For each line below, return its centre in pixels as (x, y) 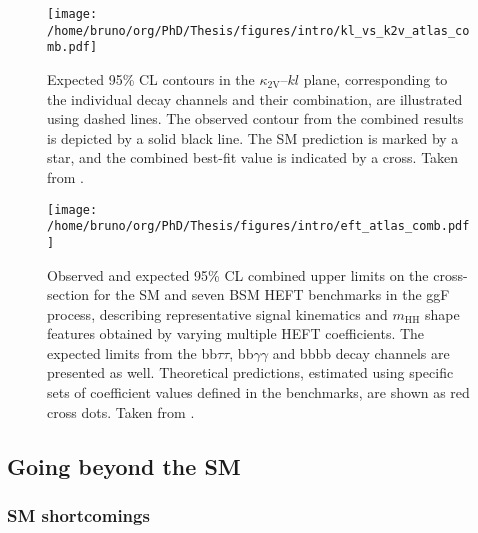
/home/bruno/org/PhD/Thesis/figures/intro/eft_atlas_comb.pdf (258, 226)
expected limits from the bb (132, 352)
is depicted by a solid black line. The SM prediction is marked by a (253, 137)
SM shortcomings (78, 514)
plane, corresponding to (375, 78)
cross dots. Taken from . (121, 411)
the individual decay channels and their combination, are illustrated (255, 98)
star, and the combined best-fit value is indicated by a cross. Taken (253, 157)
